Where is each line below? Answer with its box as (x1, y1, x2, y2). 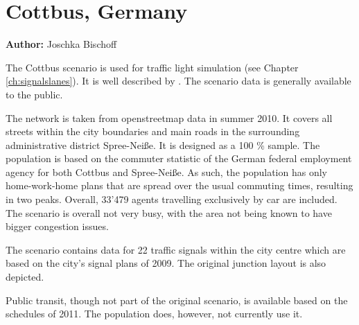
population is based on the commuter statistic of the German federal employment (6, 151, 352, 166)
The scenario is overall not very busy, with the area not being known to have (6, 205, 332, 220)
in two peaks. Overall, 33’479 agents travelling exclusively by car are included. (6, 192, 338, 207)
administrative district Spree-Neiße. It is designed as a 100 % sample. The (6, 137, 320, 152)
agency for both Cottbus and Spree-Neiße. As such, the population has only (6, 164, 327, 179)
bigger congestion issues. (6, 219, 109, 234)
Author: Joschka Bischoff (6, 37, 117, 51)
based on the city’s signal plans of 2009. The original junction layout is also (6, 256, 326, 270)
